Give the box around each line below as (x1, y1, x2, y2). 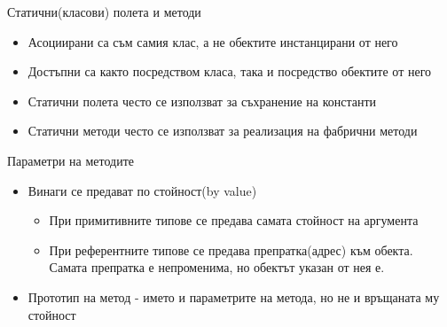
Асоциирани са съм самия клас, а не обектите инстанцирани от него (27, 32, 398, 51)
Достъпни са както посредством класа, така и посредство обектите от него (27, 62, 432, 81)
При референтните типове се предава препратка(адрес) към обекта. (49, 240, 413, 259)
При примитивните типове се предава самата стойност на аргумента (49, 211, 419, 230)
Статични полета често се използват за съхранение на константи (27, 91, 377, 110)
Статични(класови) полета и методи (7, 3, 201, 20)
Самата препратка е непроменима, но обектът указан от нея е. (49, 258, 385, 276)
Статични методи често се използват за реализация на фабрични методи (27, 121, 418, 140)
